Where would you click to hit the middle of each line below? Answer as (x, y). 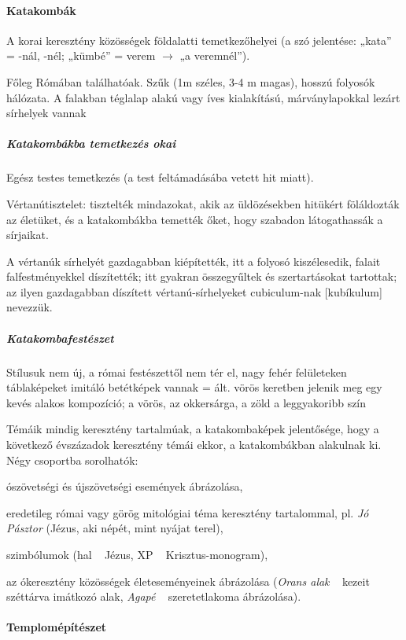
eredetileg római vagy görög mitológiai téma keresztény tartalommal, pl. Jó (188, 512)
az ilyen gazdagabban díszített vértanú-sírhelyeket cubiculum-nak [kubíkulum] (194, 291)
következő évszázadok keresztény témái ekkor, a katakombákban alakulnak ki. (194, 445)
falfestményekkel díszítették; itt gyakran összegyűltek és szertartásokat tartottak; (202, 276)
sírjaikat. (28, 235)
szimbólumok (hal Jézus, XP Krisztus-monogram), (137, 554)
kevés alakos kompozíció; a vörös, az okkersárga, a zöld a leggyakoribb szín (186, 402)
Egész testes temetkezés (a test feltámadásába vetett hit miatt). (160, 177)
